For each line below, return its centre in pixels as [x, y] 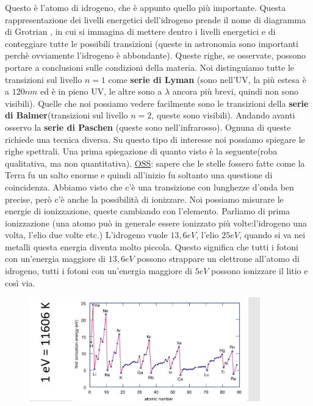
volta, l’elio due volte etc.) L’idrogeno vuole [86, 235]
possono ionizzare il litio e [260, 271]
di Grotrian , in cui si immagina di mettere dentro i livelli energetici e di [140, 31]
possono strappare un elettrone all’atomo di [218, 259]
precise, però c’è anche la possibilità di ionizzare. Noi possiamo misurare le [144, 199]
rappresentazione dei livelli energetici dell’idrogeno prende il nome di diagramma [156, 19]
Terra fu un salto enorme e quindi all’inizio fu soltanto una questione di [139, 175]
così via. [20, 282]
